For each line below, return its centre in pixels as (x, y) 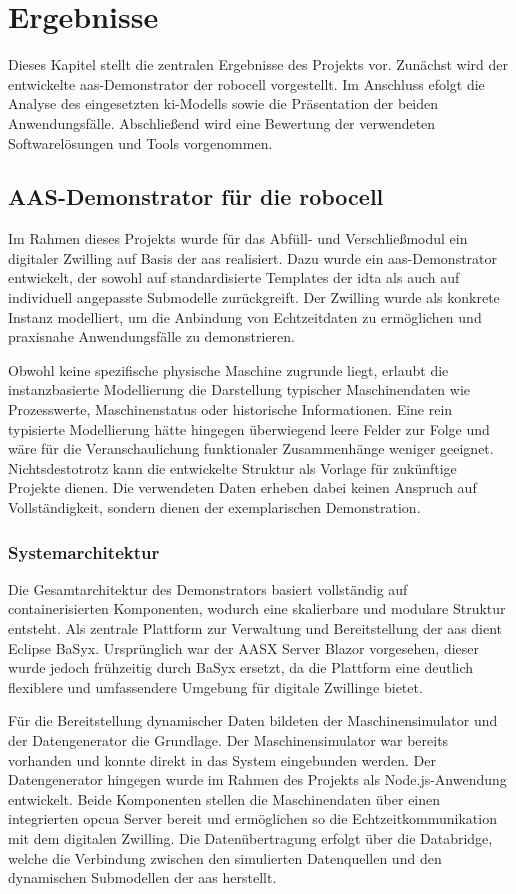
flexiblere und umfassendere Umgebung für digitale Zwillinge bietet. (215, 686)
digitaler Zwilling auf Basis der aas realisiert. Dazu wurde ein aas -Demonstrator (253, 257)
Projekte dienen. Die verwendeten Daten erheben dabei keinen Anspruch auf (242, 487)
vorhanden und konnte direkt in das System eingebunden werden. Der (222, 759)
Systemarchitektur (84, 551)
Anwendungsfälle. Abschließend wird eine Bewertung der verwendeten (222, 122)
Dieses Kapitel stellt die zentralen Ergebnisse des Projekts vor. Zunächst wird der (258, 64)
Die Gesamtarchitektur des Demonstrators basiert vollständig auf (208, 588)
